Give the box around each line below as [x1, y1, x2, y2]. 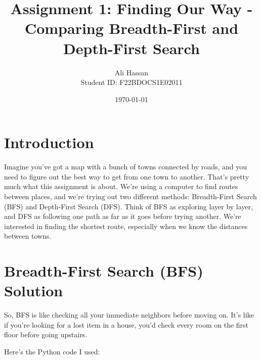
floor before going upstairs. [4, 329, 88, 340]
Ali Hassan [114, 67, 149, 77]
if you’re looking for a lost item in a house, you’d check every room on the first [4, 319, 249, 330]
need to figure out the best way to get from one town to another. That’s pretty [4, 171, 249, 182]
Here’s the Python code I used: [4, 346, 100, 357]
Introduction [4, 132, 94, 153]
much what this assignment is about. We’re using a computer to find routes [4, 181, 238, 192]
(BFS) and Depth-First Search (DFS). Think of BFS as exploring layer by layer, [4, 201, 253, 211]
